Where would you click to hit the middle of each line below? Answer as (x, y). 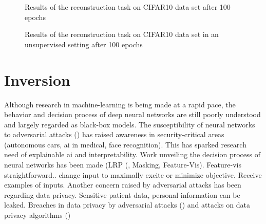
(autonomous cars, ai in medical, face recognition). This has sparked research (125, 144)
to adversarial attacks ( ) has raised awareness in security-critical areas (114, 134)
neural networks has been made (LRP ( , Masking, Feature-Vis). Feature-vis (123, 165)
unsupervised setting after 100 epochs (84, 44)
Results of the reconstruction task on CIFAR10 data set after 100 (128, 7)
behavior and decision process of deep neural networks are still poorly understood (132, 114)
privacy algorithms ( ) (37, 215)
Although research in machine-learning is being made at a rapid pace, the (120, 104)
